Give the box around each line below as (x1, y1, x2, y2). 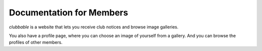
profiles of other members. (9, 39, 63, 45)
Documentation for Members (9, 7, 129, 18)
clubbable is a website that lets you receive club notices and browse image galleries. (9, 24, 179, 30)
